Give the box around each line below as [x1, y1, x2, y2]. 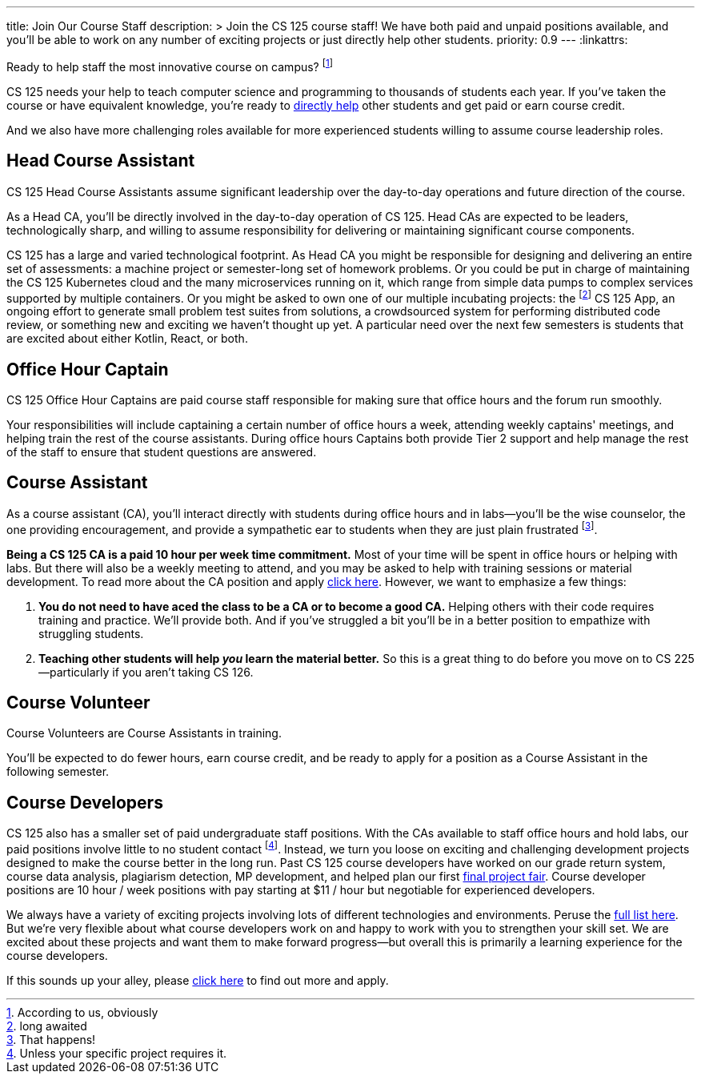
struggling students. [38, 626, 144, 640]
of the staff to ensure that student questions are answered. [6, 445, 317, 459]
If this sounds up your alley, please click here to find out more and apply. [6, 973, 389, 987]
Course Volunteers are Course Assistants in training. [6, 726, 282, 741]
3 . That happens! [6, 1032, 96, 1046]
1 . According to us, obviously [6, 1005, 158, 1019]
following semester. [6, 765, 110, 779]
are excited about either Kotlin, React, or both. [6, 331, 248, 346]
